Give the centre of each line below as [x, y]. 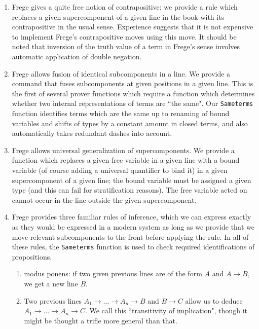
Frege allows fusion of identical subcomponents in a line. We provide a [121, 73]
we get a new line [51, 283]
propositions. [32, 256]
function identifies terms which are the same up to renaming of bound [121, 113]
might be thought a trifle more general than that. [101, 320]
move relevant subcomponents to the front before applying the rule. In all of [130, 236]
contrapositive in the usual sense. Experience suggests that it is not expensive [133, 27]
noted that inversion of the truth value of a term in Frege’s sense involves [126, 46]
